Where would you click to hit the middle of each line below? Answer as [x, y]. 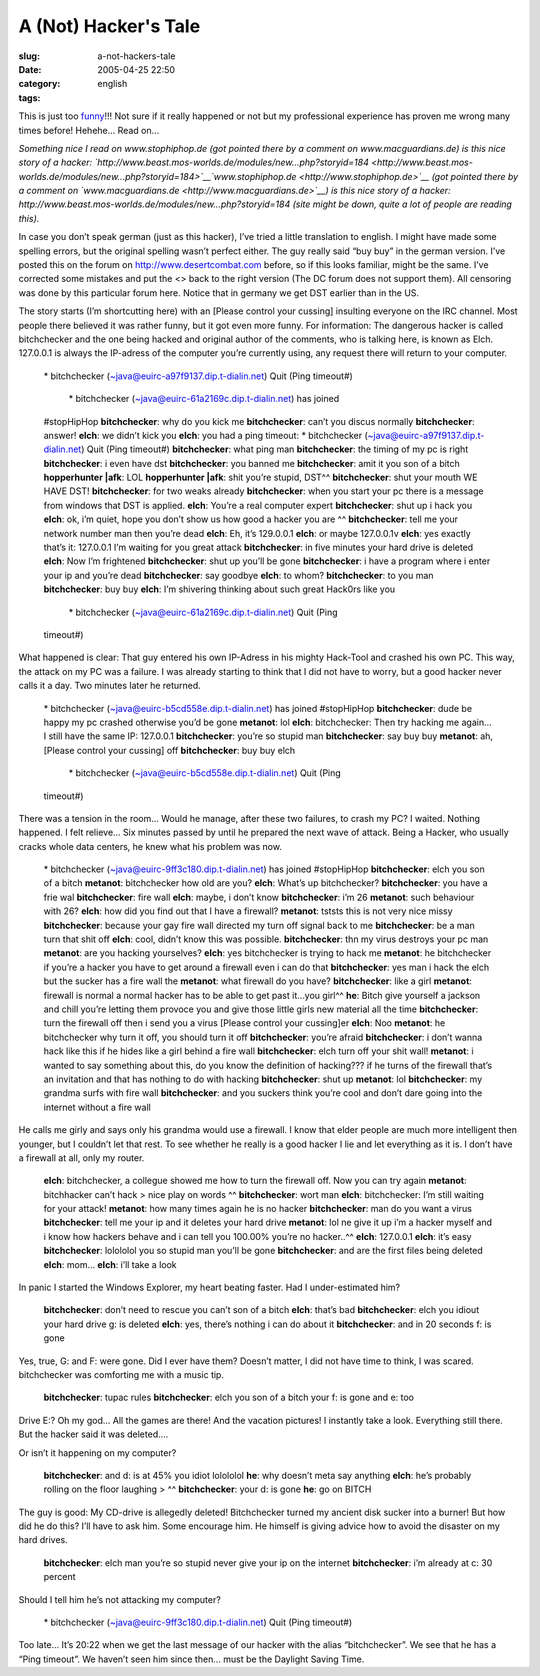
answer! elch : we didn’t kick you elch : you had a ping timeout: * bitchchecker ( [206, 435]
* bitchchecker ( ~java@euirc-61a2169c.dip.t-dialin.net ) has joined [204, 399]
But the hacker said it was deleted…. [93, 1434]
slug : [29, 56]
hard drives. [43, 1540]
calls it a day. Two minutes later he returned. [110, 686]
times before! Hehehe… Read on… [89, 130]
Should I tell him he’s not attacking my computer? [120, 1599]
